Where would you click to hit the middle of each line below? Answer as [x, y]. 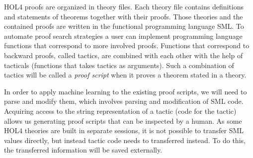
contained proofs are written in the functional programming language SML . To [124, 26]
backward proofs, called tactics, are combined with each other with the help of [124, 55]
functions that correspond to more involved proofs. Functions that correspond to [127, 45]
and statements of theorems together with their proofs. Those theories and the [124, 16]
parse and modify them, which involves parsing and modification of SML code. [124, 101]
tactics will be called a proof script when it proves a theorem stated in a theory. [125, 75]
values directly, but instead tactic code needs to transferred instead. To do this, [125, 140]
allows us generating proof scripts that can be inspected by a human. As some [123, 120]
